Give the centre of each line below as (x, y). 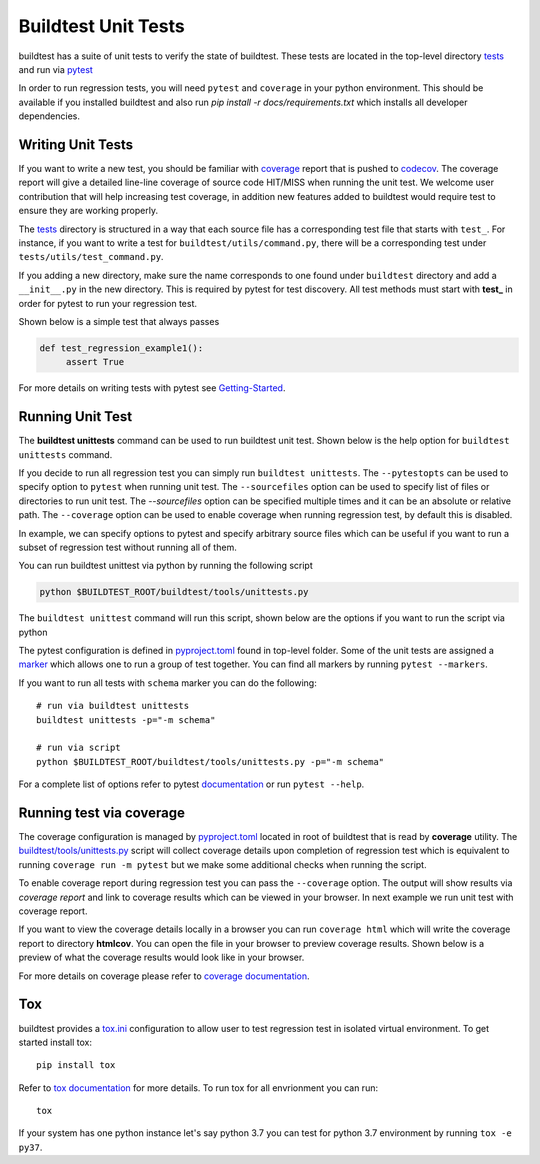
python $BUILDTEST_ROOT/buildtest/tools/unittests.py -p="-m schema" (210, 761)
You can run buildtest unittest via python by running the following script (166, 566)
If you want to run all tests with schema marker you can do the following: (167, 682)
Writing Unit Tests (76, 144)
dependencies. (49, 116)
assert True (95, 362)
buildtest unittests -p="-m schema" (126, 719)
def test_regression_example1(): (121, 348)
